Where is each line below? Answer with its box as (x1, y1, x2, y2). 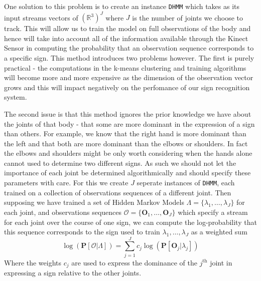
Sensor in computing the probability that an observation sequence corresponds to (4, 43, 254, 53)
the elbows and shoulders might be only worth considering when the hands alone (4, 148, 252, 158)
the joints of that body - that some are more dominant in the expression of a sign (4, 118, 255, 129)
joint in (210, 257, 232, 267)
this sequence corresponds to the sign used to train (4, 226, 160, 237)
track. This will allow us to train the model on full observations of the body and (4, 23, 251, 34)
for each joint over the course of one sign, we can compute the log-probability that (4, 216, 257, 227)
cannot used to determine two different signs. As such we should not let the (4, 157, 236, 168)
